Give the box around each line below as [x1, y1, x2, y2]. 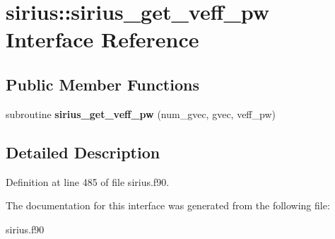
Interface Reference [6, 25, 199, 54]
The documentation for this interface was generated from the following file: [6, 198, 330, 213]
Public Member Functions [6, 73, 199, 95]
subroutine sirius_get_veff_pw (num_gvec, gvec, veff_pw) [6, 106, 276, 121]
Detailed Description [6, 141, 160, 163]
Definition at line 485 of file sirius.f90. [6, 174, 170, 189]
